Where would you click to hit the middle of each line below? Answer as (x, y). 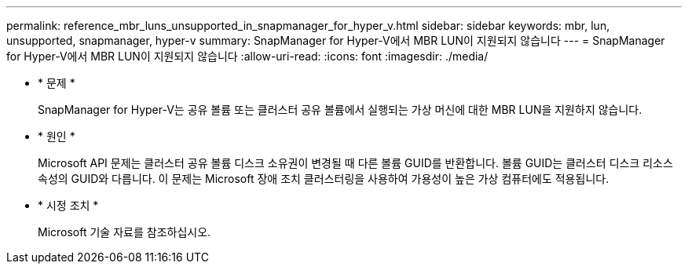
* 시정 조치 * (68, 205)
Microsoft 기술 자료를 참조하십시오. (124, 232)
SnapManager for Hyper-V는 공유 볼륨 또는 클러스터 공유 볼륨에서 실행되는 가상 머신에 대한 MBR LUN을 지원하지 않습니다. (340, 109)
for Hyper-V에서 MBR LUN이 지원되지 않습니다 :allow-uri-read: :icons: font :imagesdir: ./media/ (247, 56)
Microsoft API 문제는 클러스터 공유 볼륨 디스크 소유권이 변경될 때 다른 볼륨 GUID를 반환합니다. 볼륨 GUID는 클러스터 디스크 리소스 (355, 163)
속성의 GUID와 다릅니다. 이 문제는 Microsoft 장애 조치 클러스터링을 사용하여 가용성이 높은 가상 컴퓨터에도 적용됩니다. (324, 179)
